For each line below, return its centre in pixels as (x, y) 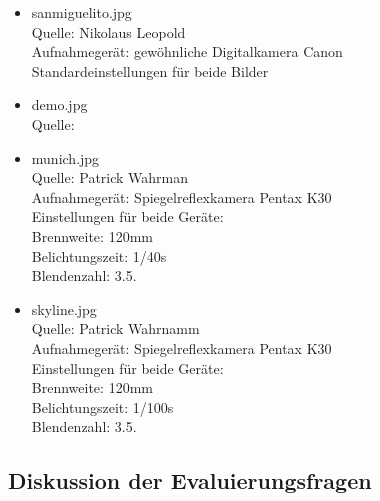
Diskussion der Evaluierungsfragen (190, 480)
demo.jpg (59, 104)
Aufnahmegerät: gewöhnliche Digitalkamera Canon (187, 51)
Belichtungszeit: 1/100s (102, 406)
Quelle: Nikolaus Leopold (108, 31)
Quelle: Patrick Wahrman (110, 177)
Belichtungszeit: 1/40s (99, 255)
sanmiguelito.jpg (81, 12)
